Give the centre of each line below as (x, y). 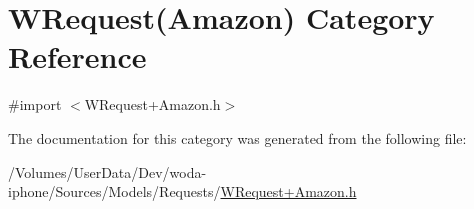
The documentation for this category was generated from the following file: (237, 137)
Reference (77, 56)
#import (35, 104)
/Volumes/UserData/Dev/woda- (107, 171)
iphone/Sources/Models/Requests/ (114, 191)
